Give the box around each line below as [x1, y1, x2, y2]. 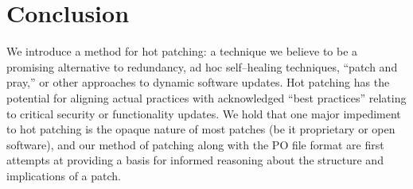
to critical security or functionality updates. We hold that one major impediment [6, 105, 401, 121]
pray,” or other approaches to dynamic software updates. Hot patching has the [6, 74, 390, 91]
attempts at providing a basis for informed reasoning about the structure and [6, 152, 384, 168]
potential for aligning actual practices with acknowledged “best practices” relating [6, 89, 407, 106]
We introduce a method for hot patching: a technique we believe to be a [6, 43, 358, 60]
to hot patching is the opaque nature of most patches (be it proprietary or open [6, 121, 395, 137]
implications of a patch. [6, 167, 121, 183]
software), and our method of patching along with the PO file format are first [6, 136, 384, 152]
